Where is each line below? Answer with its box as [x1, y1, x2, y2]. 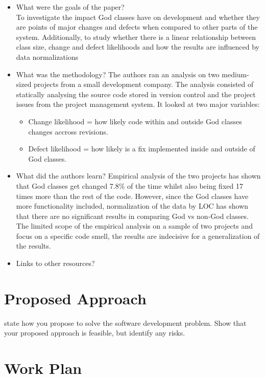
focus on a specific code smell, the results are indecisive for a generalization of [16, 230, 260, 241]
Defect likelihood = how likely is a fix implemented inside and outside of [28, 143, 255, 154]
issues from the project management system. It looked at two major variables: [16, 99, 260, 109]
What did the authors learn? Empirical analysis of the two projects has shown [16, 170, 261, 181]
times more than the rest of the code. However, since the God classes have [16, 190, 249, 201]
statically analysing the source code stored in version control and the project [16, 88, 256, 99]
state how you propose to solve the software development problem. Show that [4, 317, 247, 328]
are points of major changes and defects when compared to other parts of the [16, 21, 258, 32]
